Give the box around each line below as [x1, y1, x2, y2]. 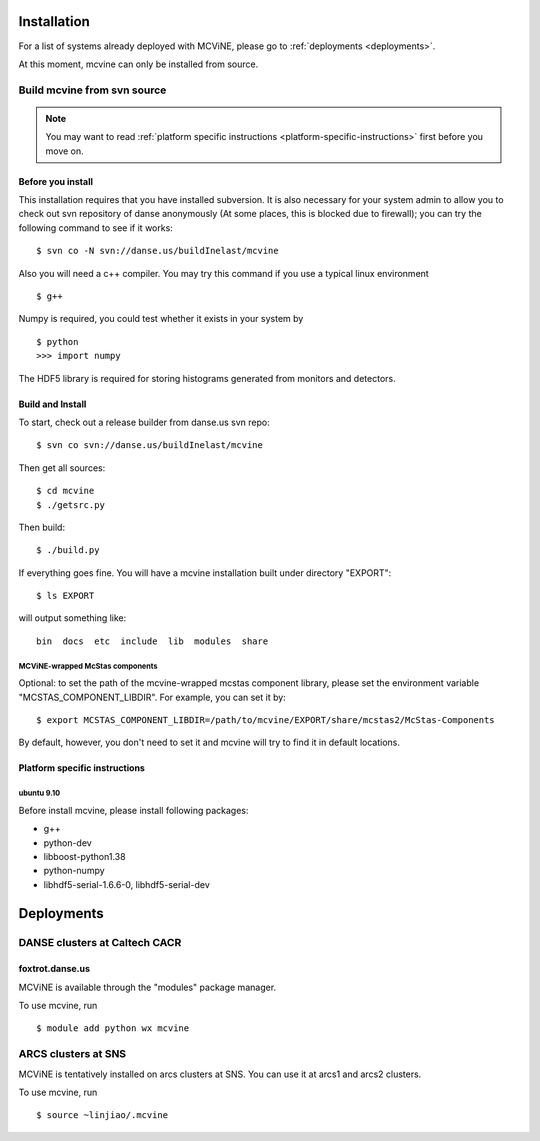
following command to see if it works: [18, 221, 174, 234]
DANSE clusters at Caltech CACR [18, 935, 182, 949]
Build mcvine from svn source [18, 83, 167, 97]
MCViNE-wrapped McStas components [18, 661, 158, 671]
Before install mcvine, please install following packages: [18, 804, 249, 816]
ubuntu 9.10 [18, 788, 61, 799]
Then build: [18, 521, 65, 533]
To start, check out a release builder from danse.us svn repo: [18, 416, 270, 428]
